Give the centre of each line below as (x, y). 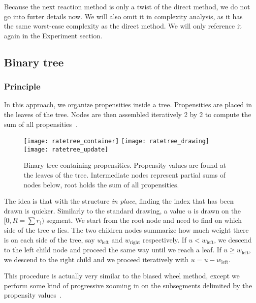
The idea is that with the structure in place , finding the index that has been (119, 201)
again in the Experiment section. (53, 35)
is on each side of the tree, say (49, 239)
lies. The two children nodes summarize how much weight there (153, 230)
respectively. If (165, 239)
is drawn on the (217, 210)
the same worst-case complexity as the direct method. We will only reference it (123, 26)
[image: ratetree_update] (66, 149)
